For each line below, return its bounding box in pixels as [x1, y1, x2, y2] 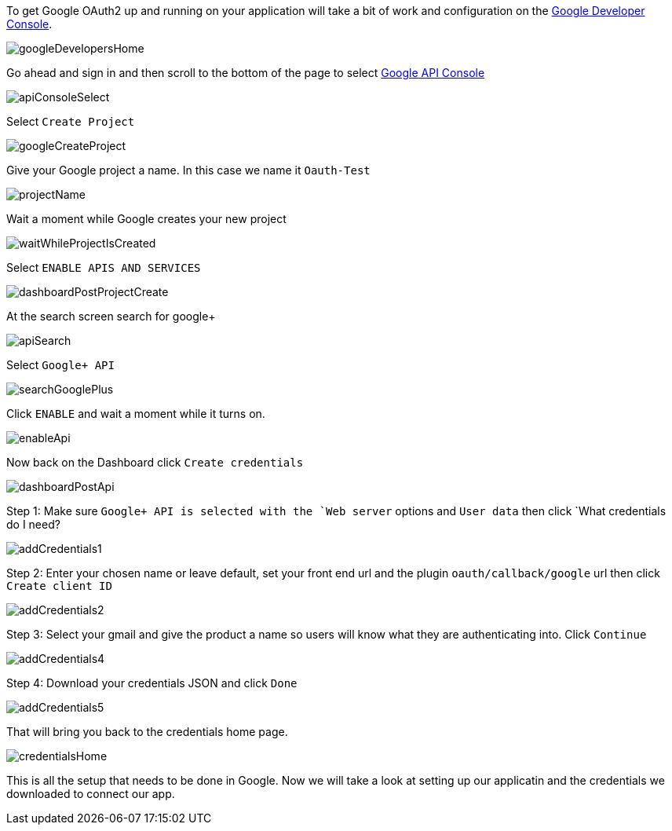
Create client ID [6, 580, 112, 592]
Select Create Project [6, 115, 135, 128]
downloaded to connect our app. [6, 787, 175, 800]
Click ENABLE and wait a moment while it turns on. [6, 407, 265, 420]
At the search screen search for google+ [6, 309, 216, 323]
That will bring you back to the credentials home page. [6, 725, 288, 738]
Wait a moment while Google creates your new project [6, 212, 287, 225]
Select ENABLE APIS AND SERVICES [6, 261, 201, 274]
